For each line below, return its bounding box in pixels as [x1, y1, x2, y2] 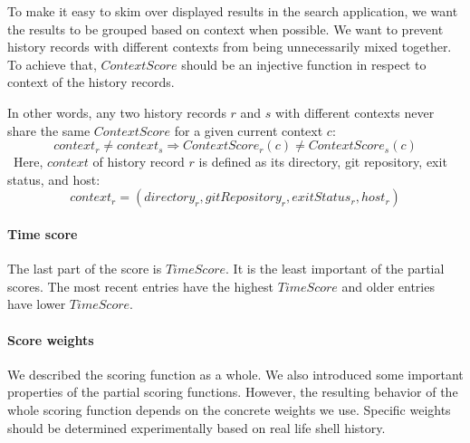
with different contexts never [275, 102, 435, 121]
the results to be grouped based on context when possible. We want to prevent [7, 19, 444, 38]
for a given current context [174, 120, 323, 140]
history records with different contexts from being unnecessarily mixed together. [7, 37, 452, 56]
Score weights [7, 330, 94, 349]
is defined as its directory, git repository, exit [198, 152, 447, 171]
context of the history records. [7, 72, 175, 91]
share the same [7, 120, 91, 140]
